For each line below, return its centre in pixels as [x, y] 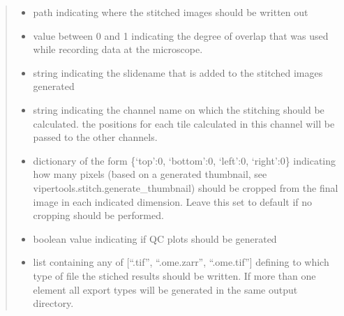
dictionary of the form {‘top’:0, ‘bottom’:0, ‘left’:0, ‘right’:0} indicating [185, 160]
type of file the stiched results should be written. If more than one [174, 275]
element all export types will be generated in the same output [165, 289]
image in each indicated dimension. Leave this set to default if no [172, 201]
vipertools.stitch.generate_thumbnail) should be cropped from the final [186, 187]
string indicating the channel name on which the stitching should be [179, 109]
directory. [53, 303]
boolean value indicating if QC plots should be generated [155, 238]
